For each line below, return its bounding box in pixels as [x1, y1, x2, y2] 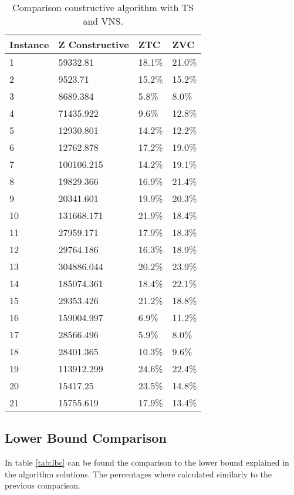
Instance [9, 38, 49, 51]
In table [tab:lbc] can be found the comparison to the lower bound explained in [5, 456, 289, 469]
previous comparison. [5, 479, 80, 491]
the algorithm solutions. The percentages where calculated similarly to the [5, 467, 272, 480]
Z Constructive [58, 38, 129, 51]
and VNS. [83, 14, 123, 28]
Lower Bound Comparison [5, 429, 167, 447]
